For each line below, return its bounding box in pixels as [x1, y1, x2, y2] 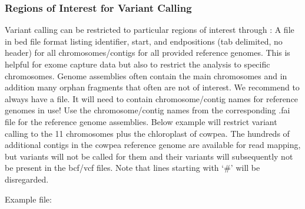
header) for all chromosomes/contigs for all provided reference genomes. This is [5, 46, 290, 59]
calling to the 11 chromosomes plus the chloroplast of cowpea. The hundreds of [5, 127, 290, 139]
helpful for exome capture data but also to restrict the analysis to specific [5, 58, 270, 70]
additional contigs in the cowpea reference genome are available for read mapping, [5, 139, 301, 151]
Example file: [5, 193, 52, 205]
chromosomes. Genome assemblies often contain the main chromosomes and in [5, 69, 287, 82]
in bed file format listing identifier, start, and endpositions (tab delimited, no [5, 35, 283, 47]
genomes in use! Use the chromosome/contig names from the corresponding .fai [5, 104, 290, 116]
